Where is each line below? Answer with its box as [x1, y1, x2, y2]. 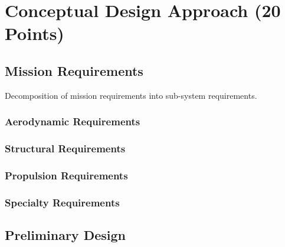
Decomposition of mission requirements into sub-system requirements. [5, 89, 257, 101]
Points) [5, 21, 64, 45]
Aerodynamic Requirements [5, 114, 140, 129]
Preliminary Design [5, 226, 126, 244]
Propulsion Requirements [5, 168, 128, 182]
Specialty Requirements [5, 195, 120, 209]
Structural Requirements [5, 141, 126, 156]
